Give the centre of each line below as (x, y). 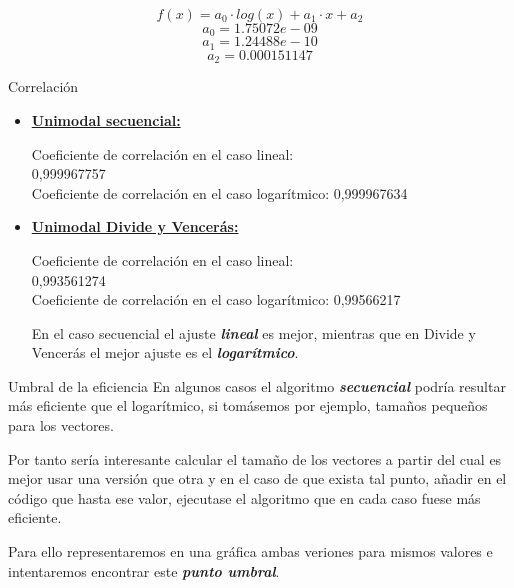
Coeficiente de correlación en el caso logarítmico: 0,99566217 (216, 299)
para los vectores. (61, 425)
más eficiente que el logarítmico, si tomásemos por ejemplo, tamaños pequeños (248, 405)
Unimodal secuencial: (106, 119)
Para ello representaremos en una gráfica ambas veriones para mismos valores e (250, 551)
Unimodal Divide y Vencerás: (135, 226)
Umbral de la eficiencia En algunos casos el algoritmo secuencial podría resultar (257, 385)
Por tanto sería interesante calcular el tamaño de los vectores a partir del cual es (255, 458)
